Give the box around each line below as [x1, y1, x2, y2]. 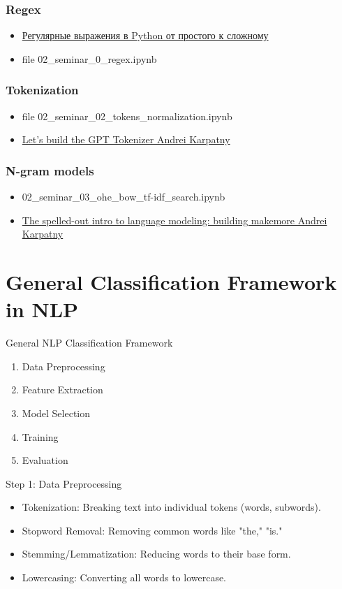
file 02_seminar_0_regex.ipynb [22, 51, 157, 66]
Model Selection [22, 405, 91, 420]
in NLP [6, 295, 79, 323]
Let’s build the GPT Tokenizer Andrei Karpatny [22, 132, 230, 147]
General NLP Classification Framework [6, 335, 173, 350]
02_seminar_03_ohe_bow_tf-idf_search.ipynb [22, 189, 225, 204]
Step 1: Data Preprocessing [6, 476, 122, 490]
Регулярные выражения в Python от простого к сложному [22, 28, 269, 43]
